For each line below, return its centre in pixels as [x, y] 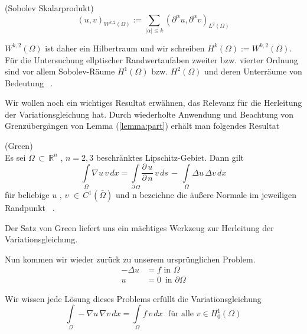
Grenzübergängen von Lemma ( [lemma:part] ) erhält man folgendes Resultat [142, 126]
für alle [181, 314]
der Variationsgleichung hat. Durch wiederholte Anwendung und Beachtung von [149, 114]
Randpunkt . [30, 208]
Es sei [15, 157]
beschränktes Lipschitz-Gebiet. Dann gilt [170, 157]
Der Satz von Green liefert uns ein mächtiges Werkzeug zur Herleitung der [139, 227]
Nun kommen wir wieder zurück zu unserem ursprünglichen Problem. [130, 259]
